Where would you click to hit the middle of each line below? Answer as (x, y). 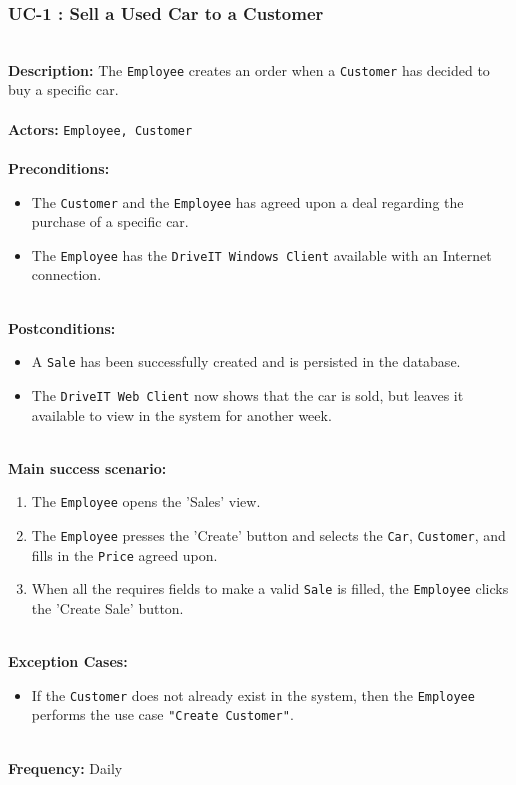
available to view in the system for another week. (181, 414)
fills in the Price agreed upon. (124, 554)
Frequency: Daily (65, 767)
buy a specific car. (63, 89)
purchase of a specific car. (110, 221)
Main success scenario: (87, 467)
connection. (66, 274)
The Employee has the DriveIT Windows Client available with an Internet (261, 254)
